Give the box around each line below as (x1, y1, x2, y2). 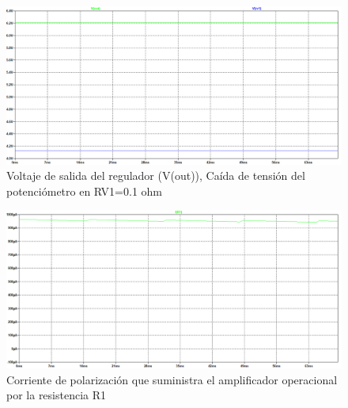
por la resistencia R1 (6, 387, 107, 403)
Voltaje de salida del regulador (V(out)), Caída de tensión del (6, 167, 305, 184)
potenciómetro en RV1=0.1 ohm (6, 182, 163, 199)
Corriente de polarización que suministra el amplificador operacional (6, 371, 338, 387)
